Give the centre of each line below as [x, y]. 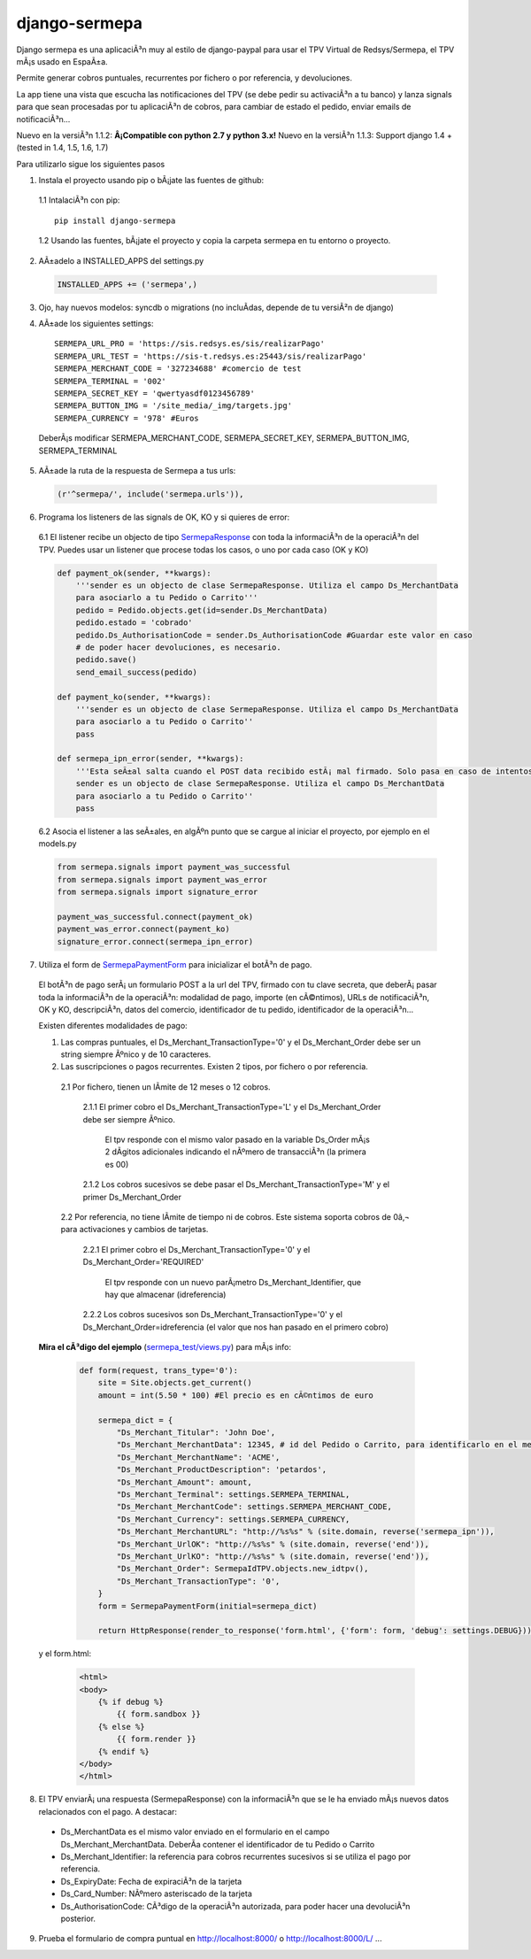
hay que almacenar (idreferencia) [165, 1294]
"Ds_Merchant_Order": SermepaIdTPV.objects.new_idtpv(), [242, 1569]
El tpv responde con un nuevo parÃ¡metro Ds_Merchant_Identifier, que [233, 1282]
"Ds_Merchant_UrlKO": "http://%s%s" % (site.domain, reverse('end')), [273, 1556]
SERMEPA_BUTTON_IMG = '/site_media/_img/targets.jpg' [173, 406]
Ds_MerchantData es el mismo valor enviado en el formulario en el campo [195, 1832]
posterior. [78, 1918]
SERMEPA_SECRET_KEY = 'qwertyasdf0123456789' [155, 393]
